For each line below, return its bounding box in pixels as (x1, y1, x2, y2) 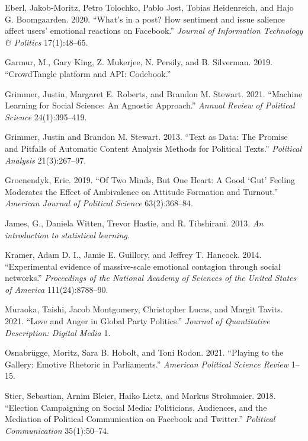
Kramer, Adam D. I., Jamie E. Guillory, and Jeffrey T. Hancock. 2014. (5, 248, 262, 261)
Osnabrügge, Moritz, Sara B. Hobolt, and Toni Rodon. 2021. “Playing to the (5, 346, 284, 359)
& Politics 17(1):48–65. (5, 36, 88, 48)
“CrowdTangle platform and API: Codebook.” (5, 67, 171, 79)
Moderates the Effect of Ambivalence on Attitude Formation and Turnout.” (5, 185, 278, 197)
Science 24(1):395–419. (5, 110, 87, 123)
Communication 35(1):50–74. (5, 424, 109, 436)
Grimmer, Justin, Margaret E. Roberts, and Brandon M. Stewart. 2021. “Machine (5, 87, 303, 100)
